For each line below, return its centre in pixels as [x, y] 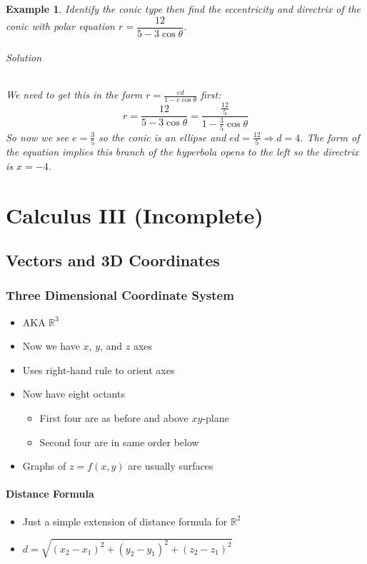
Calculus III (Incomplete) [135, 215]
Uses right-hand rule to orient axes [99, 369]
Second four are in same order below [119, 442]
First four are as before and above [114, 418]
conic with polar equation [60, 26]
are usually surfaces [171, 466]
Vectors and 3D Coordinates [113, 260]
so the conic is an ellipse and [162, 137]
